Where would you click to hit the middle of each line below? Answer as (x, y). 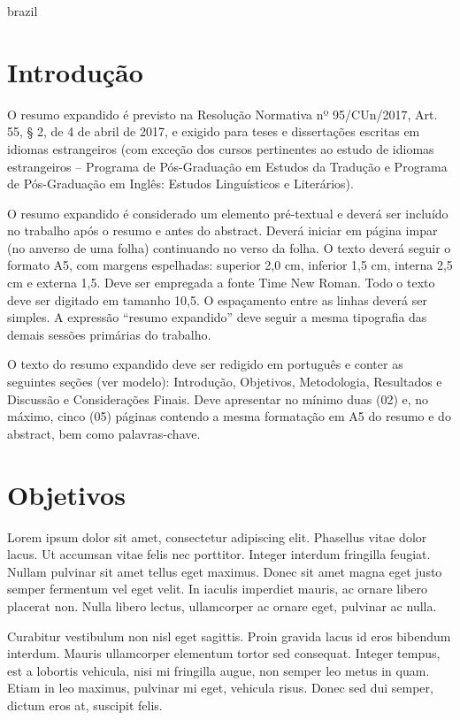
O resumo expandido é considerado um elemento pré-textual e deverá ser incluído (228, 213)
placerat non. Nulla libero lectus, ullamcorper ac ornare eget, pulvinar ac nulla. (222, 605)
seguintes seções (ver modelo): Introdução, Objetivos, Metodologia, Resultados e (225, 382)
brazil (23, 11)
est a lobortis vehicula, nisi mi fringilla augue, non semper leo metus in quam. (218, 670)
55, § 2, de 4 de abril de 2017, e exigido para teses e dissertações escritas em (214, 131)
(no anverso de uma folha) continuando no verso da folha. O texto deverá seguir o (229, 247)
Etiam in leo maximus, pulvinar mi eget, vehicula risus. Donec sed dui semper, (220, 688)
